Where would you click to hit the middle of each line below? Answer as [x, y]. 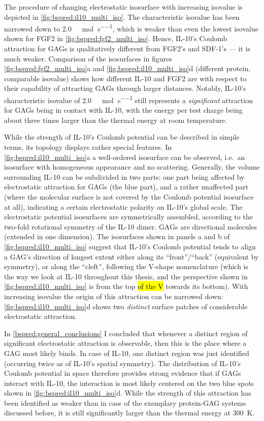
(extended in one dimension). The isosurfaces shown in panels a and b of [117, 236]
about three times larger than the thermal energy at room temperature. [116, 120]
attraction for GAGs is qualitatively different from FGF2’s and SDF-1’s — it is [127, 48]
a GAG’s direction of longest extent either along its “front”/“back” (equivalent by [131, 256]
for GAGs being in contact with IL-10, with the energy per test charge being [123, 110]
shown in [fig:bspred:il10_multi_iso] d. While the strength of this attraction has [128, 393]
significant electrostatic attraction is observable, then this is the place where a [125, 343]
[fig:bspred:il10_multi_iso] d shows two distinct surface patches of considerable [126, 306]
